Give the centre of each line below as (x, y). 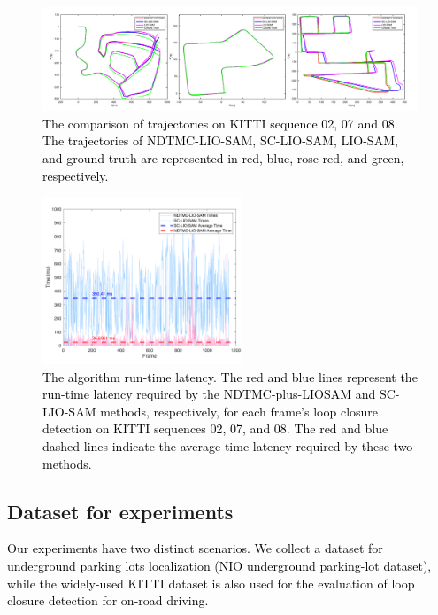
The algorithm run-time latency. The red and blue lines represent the (230, 376)
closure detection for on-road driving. (108, 600)
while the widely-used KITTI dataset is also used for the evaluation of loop (211, 583)
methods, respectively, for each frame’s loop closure (239, 411)
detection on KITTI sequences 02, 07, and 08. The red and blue (215, 428)
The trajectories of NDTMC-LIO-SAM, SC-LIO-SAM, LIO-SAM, (220, 140)
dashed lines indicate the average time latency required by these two (228, 446)
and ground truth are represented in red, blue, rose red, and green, (223, 157)
